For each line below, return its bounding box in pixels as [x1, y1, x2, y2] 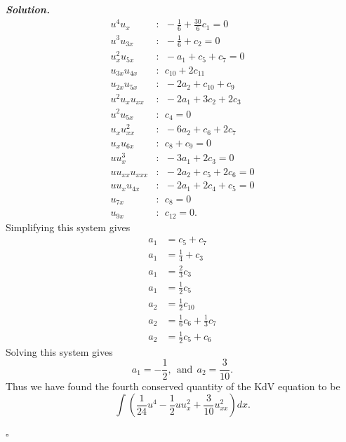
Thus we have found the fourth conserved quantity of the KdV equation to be [6, 378, 340, 393]
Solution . [6, 2, 50, 16]
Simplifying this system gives [6, 219, 131, 234]
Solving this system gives [6, 344, 113, 359]
